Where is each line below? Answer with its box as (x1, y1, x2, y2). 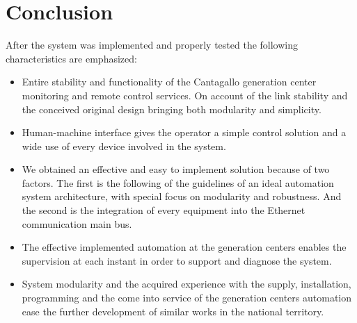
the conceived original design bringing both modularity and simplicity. (22, 101, 322, 116)
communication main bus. (22, 216, 132, 231)
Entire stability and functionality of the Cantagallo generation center (22, 74, 317, 89)
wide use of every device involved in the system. (22, 138, 226, 153)
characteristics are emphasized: (6, 51, 137, 65)
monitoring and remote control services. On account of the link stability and (22, 88, 348, 102)
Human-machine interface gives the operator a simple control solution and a (22, 125, 347, 140)
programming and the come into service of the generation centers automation (22, 290, 352, 305)
